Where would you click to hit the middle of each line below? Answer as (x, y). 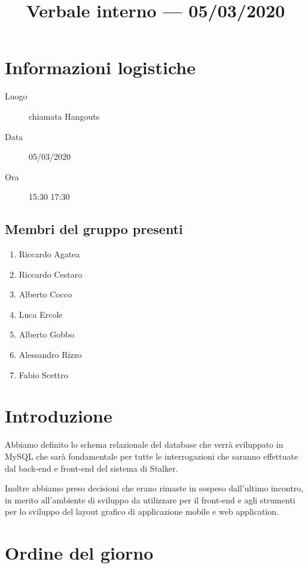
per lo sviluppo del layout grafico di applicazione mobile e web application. (142, 511)
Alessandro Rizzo (50, 355)
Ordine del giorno (79, 553)
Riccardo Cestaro (51, 274)
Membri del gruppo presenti (94, 229)
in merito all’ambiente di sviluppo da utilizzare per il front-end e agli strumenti (150, 499)
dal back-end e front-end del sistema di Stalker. (92, 468)
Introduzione (59, 416)
